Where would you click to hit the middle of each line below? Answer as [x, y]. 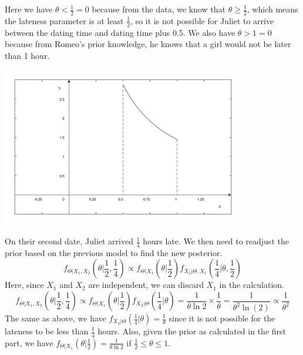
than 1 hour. [27, 55]
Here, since [24, 285]
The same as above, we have [55, 318]
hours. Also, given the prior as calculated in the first [192, 331]
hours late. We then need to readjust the [216, 241]
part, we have [29, 342]
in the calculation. [252, 285]
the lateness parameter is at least [64, 20]
